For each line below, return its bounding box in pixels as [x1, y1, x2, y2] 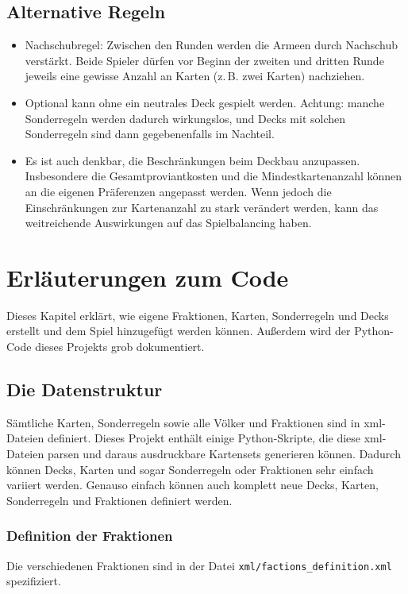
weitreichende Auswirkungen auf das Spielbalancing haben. [25, 214, 312, 231]
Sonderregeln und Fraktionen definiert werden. [6, 492, 233, 508]
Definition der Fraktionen [6, 526, 173, 546]
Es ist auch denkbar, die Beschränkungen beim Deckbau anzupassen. [25, 152, 360, 168]
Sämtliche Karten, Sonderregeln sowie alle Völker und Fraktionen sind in [6, 414, 360, 430]
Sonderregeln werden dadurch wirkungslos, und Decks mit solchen [25, 110, 346, 126]
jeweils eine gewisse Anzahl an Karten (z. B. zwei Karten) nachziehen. [25, 67, 365, 84]
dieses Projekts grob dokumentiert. [35, 338, 205, 355]
